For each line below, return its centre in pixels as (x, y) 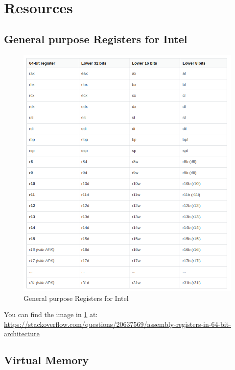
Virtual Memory (47, 360)
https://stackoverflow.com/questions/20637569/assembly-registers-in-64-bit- (117, 324)
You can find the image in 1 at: (51, 314)
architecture (22, 333)
